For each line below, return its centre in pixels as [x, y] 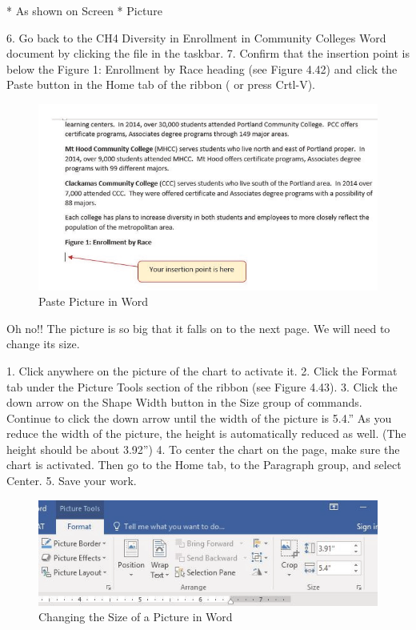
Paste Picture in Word [94, 301]
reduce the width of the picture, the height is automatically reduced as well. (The [206, 433]
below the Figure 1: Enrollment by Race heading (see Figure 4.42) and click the [202, 68]
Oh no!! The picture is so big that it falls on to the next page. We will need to [198, 328]
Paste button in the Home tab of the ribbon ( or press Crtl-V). [161, 84]
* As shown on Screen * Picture [84, 10]
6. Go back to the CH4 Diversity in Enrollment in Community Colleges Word [196, 37]
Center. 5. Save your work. [72, 481]
